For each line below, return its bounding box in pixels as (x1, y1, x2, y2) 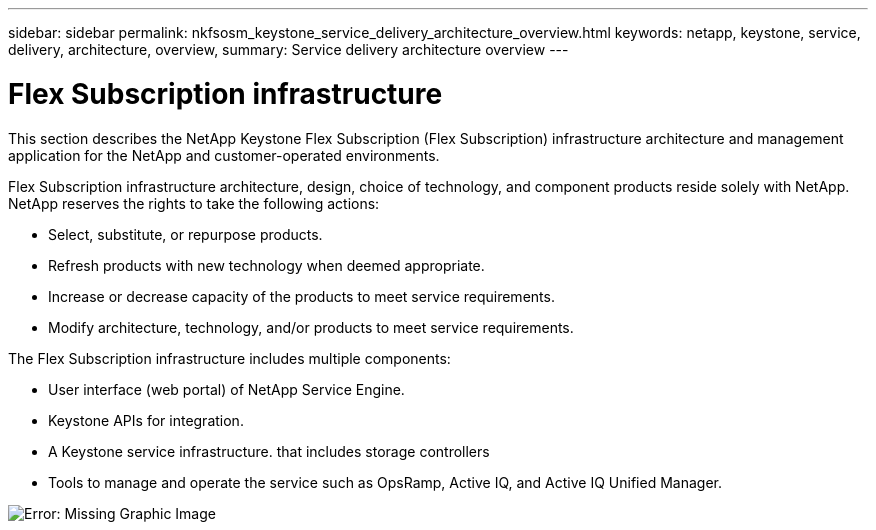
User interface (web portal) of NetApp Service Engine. (48, 380, 405, 398)
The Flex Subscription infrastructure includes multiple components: (8, 349, 451, 367)
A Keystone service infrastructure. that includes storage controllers (48, 442, 490, 460)
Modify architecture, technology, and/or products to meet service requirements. (48, 318, 574, 336)
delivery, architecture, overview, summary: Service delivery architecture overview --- (8, 41, 569, 58)
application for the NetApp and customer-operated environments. (8, 146, 440, 164)
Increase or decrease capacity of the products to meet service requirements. (48, 287, 555, 305)
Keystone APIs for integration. (48, 411, 244, 429)
